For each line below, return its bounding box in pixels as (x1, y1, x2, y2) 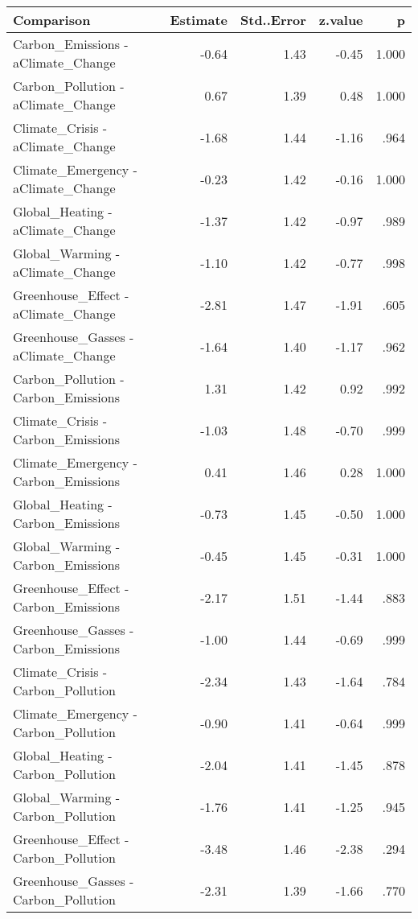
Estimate (170, 10, 227, 29)
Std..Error (240, 10, 306, 29)
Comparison (13, 10, 91, 29)
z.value (318, 10, 363, 29)
